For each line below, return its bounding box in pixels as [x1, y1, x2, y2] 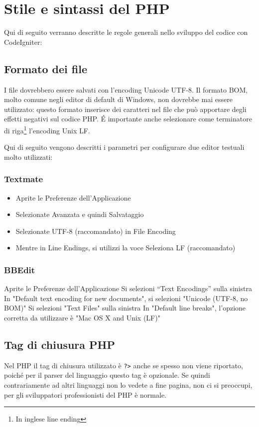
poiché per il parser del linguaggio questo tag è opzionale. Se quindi [4, 370, 210, 380]
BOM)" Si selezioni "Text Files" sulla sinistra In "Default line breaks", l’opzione [4, 303, 246, 313]
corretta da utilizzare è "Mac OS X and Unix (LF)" [4, 312, 160, 322]
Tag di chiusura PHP [4, 336, 115, 352]
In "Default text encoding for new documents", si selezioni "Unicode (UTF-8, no [4, 293, 248, 303]
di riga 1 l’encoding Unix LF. [4, 123, 90, 135]
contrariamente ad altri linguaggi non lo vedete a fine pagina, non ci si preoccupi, [4, 379, 253, 390]
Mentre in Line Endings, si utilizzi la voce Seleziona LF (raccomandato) [15, 242, 236, 253]
